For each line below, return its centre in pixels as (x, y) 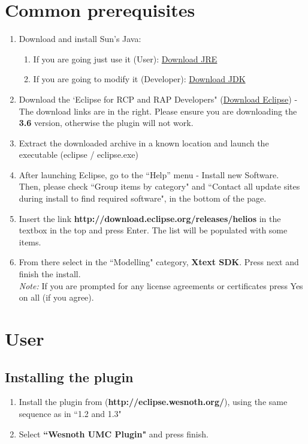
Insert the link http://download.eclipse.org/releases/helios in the (150, 218)
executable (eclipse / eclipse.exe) (79, 154)
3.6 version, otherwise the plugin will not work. (106, 123)
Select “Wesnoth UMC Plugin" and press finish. (114, 433)
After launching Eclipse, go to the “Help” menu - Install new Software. (149, 174)
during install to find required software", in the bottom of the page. (143, 198)
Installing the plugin (69, 376)
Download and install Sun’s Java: (80, 39)
